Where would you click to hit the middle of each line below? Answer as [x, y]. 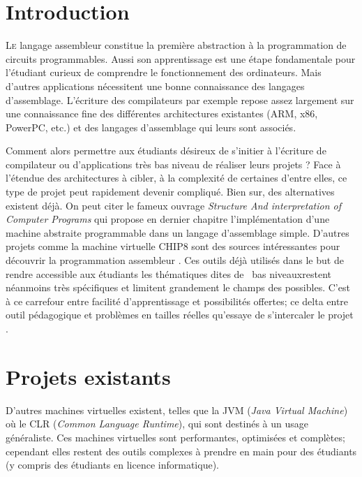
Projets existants [88, 376]
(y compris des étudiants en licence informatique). [112, 465]
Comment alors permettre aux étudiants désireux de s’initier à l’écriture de [166, 151]
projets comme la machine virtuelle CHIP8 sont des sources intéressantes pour [173, 246]
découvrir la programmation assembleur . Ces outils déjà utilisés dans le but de [175, 260]
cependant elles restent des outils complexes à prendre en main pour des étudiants [181, 451]
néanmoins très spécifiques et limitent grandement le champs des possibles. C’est [178, 287]
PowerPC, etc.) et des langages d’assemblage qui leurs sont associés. [151, 127]
